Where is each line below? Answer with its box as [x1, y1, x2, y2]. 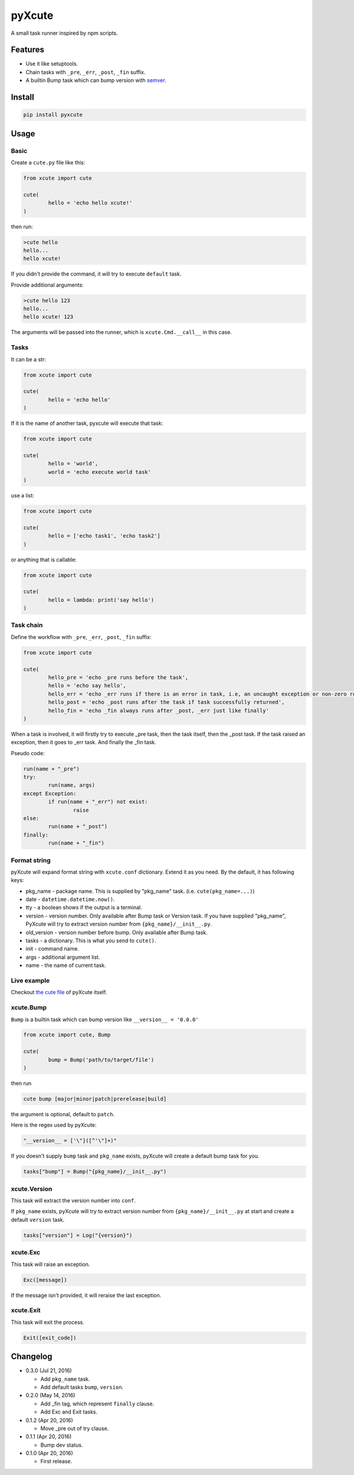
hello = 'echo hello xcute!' [48, 199, 133, 206]
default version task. [11, 1216, 65, 1223]
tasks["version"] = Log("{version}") [23, 1232, 133, 1238]
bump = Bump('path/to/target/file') [48, 1056, 155, 1063]
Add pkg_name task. [40, 1375, 90, 1382]
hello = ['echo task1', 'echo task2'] [48, 533, 160, 539]
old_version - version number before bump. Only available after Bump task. [25, 929, 208, 936]
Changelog [11, 1352, 53, 1362]
